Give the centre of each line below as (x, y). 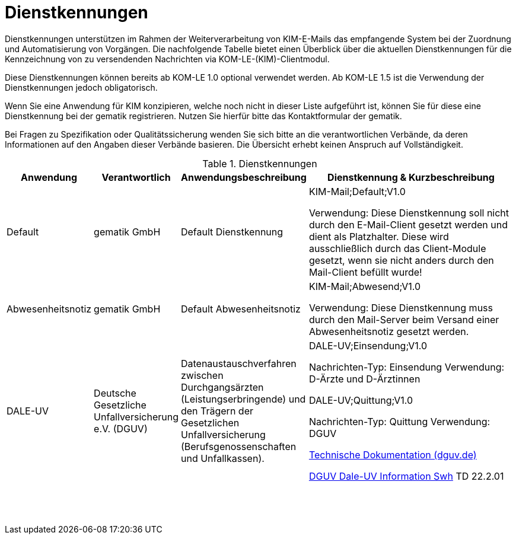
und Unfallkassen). (222, 458)
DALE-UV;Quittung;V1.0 (361, 400)
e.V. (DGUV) (121, 428)
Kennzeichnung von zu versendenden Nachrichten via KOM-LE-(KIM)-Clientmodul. (167, 59)
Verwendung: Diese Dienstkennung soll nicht (409, 213)
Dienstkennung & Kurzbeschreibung (411, 177)
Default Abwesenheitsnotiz (241, 309)
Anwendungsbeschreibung (243, 177)
